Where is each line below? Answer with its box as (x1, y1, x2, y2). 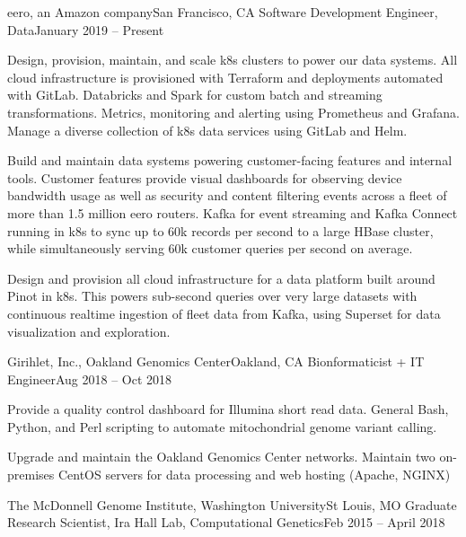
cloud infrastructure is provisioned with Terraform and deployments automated (7, 67, 444, 86)
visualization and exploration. (7, 321, 171, 340)
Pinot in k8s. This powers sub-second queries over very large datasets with (7, 286, 418, 305)
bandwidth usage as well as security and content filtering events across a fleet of (7, 186, 447, 205)
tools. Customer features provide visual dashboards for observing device (7, 168, 402, 187)
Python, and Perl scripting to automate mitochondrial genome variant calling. (7, 417, 437, 436)
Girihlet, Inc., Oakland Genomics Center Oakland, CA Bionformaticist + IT (7, 352, 425, 371)
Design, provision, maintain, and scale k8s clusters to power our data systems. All (7, 50, 458, 69)
